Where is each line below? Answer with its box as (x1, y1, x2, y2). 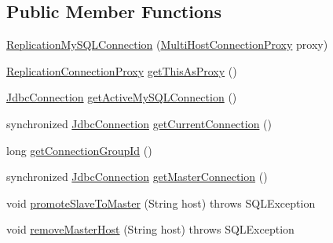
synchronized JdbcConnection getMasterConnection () (6, 168, 268, 185)
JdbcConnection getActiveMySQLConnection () (6, 89, 237, 105)
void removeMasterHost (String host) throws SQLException (6, 221, 295, 237)
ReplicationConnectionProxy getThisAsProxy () (6, 62, 237, 79)
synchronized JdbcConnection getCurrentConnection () (6, 115, 273, 131)
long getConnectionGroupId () (6, 142, 152, 158)
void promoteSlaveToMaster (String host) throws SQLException (6, 194, 316, 211)
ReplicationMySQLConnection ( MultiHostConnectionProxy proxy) (6, 36, 328, 53)
